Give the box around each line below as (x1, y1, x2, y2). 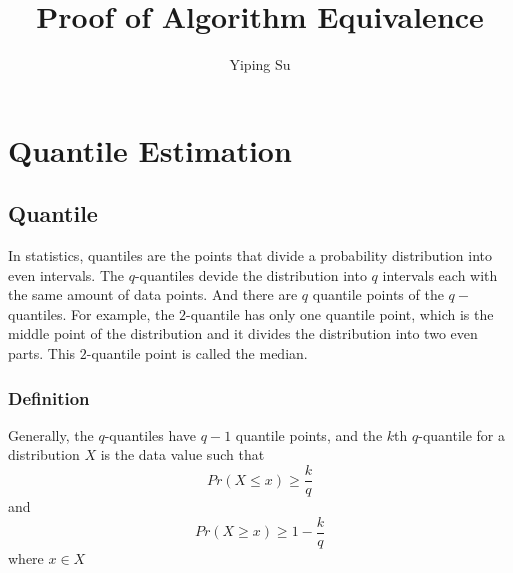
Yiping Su (229, 54, 291, 75)
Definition (8, 385, 90, 410)
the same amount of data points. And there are (8, 284, 298, 305)
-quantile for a (418, 424, 506, 445)
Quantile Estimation (8, 129, 292, 170)
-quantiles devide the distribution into (134, 264, 367, 285)
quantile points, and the (235, 424, 383, 445)
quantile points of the (312, 284, 444, 305)
